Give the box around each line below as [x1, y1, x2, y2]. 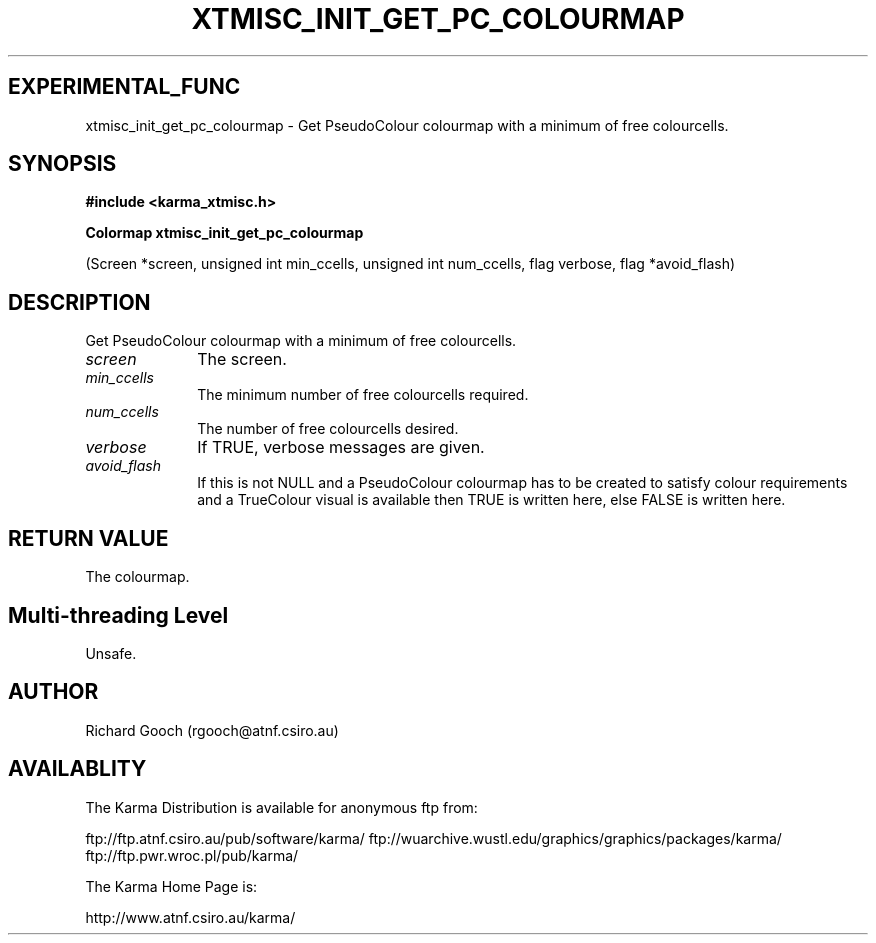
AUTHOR [8, 679, 99, 705]
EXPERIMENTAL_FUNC [8, 74, 241, 100]
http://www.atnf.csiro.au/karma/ [85, 908, 296, 926]
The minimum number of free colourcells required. [197, 386, 529, 404]
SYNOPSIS [8, 151, 117, 177]
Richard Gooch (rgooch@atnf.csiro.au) [85, 721, 339, 739]
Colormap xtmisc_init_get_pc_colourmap [85, 224, 364, 242]
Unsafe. [85, 644, 137, 662]
